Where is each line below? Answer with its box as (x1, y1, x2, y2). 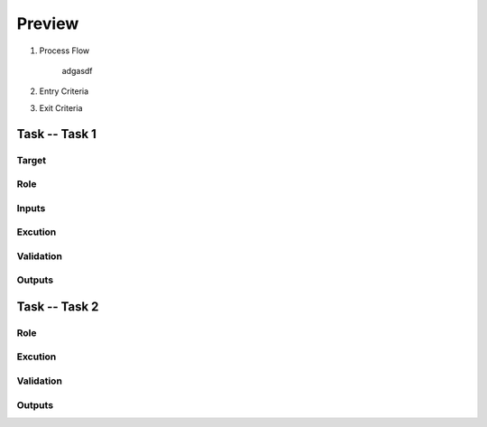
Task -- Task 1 (16, 126, 96, 142)
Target (16, 153, 47, 166)
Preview (16, 14, 79, 33)
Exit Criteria (39, 102, 83, 113)
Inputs (16, 201, 46, 214)
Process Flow (39, 45, 90, 56)
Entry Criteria (39, 86, 89, 97)
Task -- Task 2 (16, 299, 99, 314)
